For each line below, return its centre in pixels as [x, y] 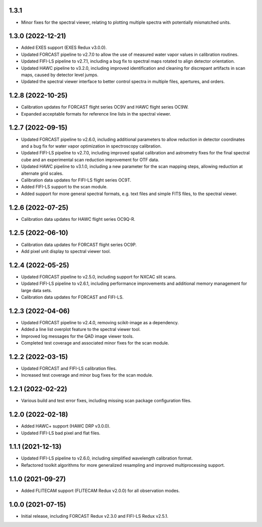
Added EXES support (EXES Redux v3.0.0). [64, 48]
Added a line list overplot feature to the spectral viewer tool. [81, 329]
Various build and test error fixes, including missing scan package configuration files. [106, 401]
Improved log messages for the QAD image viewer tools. [77, 336]
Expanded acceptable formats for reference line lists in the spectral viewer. [96, 114]
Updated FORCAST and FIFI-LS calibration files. [69, 368]
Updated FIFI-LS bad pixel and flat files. [61, 433]
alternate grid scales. [42, 173]
